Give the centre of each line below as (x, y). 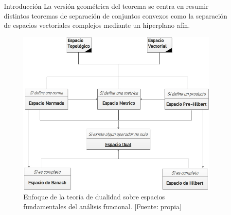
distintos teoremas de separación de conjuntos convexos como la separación (116, 15)
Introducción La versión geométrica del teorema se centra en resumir (106, 6)
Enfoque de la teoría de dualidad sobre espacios (94, 197)
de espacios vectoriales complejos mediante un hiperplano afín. (97, 25)
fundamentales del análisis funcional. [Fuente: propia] (102, 206)
